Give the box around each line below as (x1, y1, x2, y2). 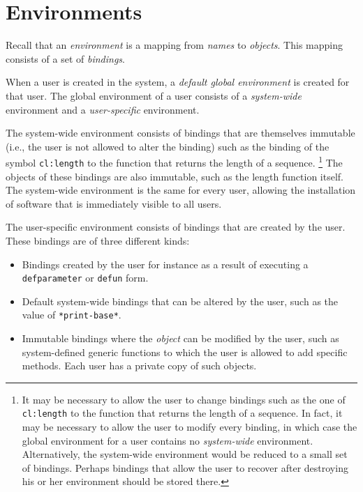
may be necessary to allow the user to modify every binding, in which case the (22, 420, 357, 434)
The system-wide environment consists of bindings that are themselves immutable (6, 125, 355, 140)
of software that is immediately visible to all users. (6, 196, 222, 210)
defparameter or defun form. (22, 270, 149, 285)
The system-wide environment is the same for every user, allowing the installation (6, 183, 356, 197)
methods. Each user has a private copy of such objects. (22, 358, 257, 373)
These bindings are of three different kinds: (6, 233, 190, 247)
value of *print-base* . (22, 307, 121, 322)
